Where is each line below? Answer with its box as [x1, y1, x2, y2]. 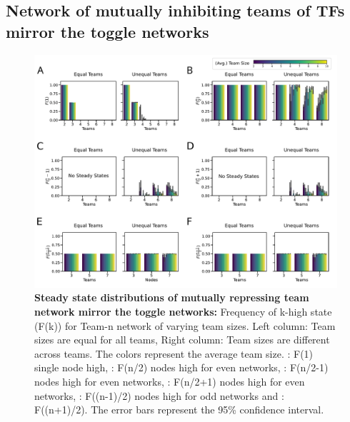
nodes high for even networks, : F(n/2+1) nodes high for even [34, 374, 305, 389]
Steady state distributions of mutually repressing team [34, 290, 309, 305]
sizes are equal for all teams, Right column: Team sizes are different [34, 332, 330, 347]
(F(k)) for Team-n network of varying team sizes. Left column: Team [34, 318, 336, 333]
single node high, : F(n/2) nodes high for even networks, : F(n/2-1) [34, 360, 329, 375]
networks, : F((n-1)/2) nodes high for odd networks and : [34, 388, 284, 403]
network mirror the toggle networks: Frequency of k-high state [34, 304, 332, 319]
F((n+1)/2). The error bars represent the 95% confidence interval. [34, 402, 324, 417]
